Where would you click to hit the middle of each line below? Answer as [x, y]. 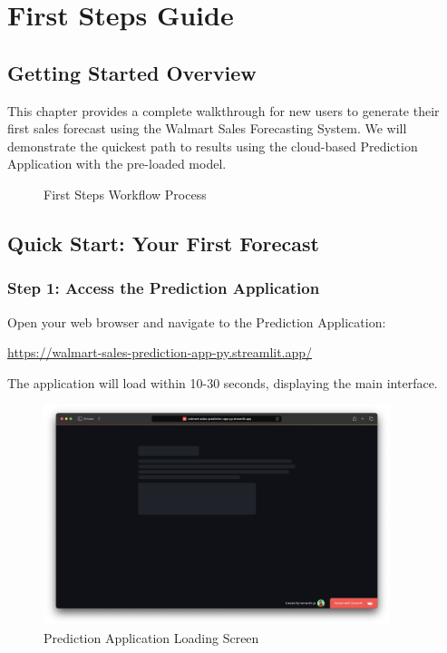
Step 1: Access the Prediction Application [164, 288]
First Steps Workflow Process [125, 194]
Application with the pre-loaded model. [117, 164]
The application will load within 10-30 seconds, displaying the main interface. [223, 382]
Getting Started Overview [132, 72]
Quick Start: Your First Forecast [163, 243]
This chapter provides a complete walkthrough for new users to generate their [223, 110]
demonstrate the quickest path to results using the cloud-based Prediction [213, 146]
